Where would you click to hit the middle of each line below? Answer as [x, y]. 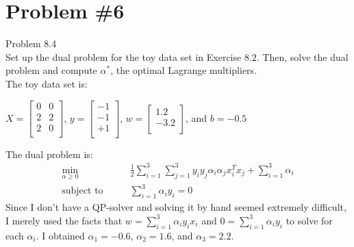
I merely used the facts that [64, 220]
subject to [83, 191]
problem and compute [51, 70]
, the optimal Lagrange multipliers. [184, 70]
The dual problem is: [49, 154]
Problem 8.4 [31, 43]
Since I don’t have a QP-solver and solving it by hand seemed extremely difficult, [176, 207]
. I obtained [60, 235]
